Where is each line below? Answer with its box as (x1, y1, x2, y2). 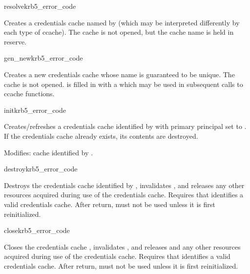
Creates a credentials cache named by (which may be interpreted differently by (4, 17, 240, 27)
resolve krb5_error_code (4, 1, 76, 11)
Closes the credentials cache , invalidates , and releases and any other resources (4, 241, 241, 252)
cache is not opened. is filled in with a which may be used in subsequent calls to (4, 79, 243, 89)
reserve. (4, 36, 27, 46)
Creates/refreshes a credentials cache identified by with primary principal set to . (4, 121, 247, 131)
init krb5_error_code (4, 105, 66, 115)
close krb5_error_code (4, 225, 70, 235)
